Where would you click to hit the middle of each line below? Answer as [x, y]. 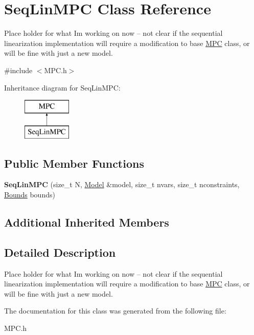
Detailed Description [60, 252]
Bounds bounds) [30, 195]
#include [18, 70]
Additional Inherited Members [87, 222]
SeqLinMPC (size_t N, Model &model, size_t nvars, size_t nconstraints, [122, 184]
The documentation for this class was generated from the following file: [115, 311]
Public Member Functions [74, 163]
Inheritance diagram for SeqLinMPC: [62, 87]
